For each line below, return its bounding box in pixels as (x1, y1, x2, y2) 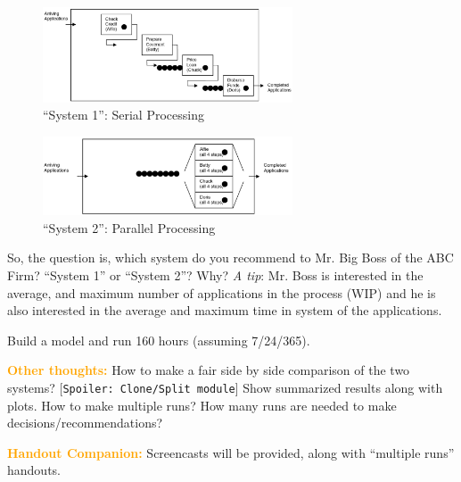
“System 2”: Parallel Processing (43, 218, 216, 237)
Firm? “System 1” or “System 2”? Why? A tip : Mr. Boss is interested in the (7, 266, 424, 285)
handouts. (7, 461, 61, 479)
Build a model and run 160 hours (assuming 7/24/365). (7, 330, 310, 349)
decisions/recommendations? (7, 413, 163, 432)
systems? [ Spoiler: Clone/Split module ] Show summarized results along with (7, 378, 443, 397)
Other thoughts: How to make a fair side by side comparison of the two (7, 361, 410, 379)
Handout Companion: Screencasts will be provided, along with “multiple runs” (7, 443, 455, 461)
